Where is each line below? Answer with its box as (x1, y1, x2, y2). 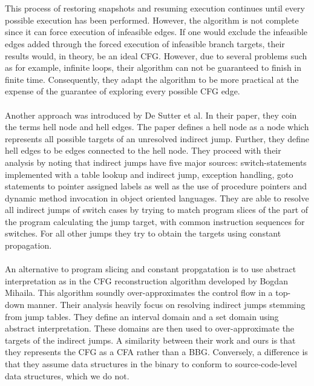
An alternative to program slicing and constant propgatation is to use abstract (5, 263, 296, 275)
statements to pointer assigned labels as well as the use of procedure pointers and (5, 180, 307, 192)
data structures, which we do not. (5, 369, 129, 382)
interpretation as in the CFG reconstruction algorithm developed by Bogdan (5, 274, 288, 287)
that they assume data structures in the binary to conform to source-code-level (5, 358, 297, 370)
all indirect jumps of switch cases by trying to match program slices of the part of (5, 203, 309, 216)
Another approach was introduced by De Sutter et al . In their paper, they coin (5, 108, 297, 121)
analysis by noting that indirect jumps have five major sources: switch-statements (5, 155, 307, 168)
